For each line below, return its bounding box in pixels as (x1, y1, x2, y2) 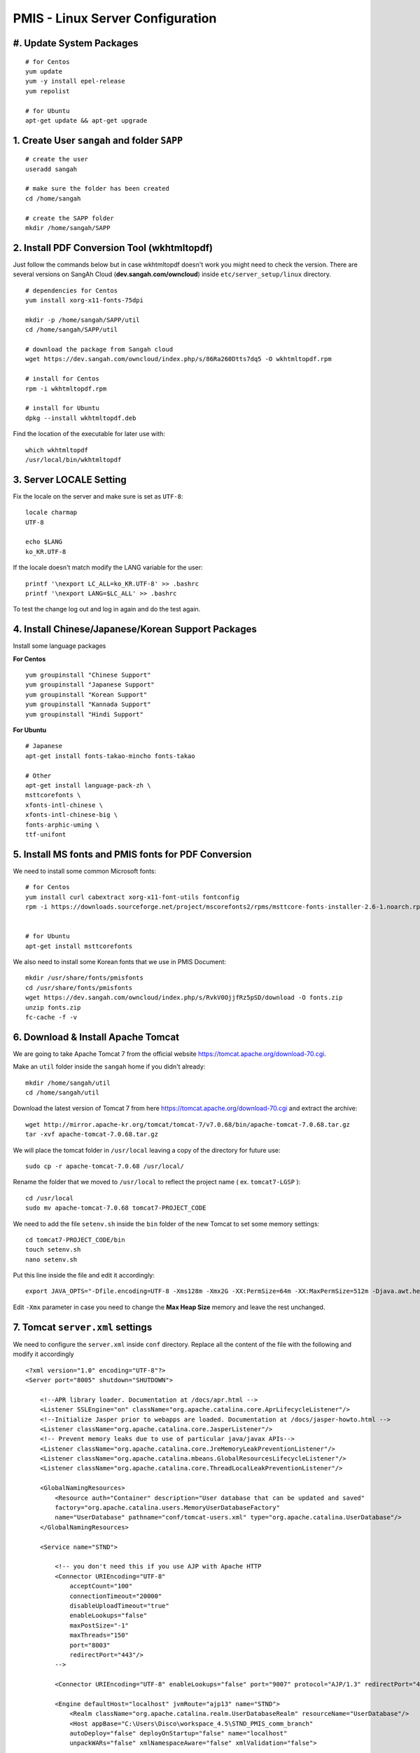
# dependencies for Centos (25, 286, 118, 295)
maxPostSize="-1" (69, 1621, 129, 1630)
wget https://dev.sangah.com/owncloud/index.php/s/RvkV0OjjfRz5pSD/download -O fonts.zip (25, 994, 343, 1002)
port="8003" (69, 1641, 111, 1649)
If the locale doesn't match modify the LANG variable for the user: (13, 563, 203, 571)
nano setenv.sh (25, 1255, 78, 1264)
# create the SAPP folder (25, 214, 115, 222)
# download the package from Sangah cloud (25, 346, 174, 353)
